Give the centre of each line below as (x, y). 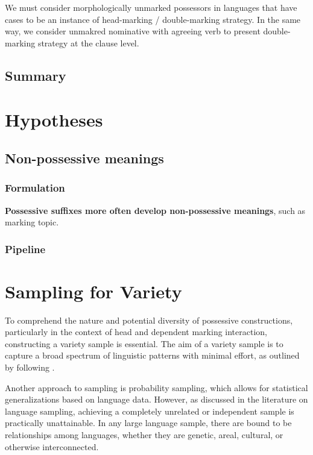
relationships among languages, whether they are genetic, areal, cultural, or (144, 435)
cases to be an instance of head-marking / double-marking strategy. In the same (153, 19)
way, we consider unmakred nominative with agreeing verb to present (133, 31)
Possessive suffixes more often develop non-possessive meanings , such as (155, 210)
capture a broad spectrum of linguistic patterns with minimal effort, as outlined (152, 355)
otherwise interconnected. (52, 446)
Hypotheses (54, 120)
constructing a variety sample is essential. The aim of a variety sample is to (144, 343)
